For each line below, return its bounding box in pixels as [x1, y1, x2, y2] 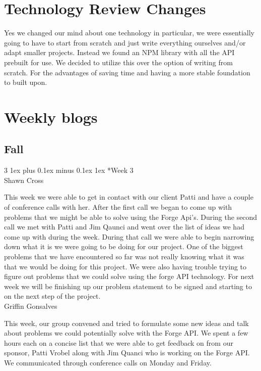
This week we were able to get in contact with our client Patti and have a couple [4, 192, 253, 202]
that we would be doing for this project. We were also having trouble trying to [4, 261, 247, 271]
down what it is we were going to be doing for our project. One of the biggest [4, 241, 243, 252]
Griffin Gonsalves [4, 300, 57, 311]
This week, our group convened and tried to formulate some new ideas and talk [4, 317, 249, 328]
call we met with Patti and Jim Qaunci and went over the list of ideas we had [4, 221, 244, 232]
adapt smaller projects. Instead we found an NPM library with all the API [4, 47, 235, 58]
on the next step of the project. [4, 291, 101, 301]
